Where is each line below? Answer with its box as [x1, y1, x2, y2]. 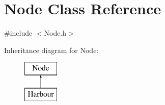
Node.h [44, 28, 67, 38]
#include [4, 28, 33, 38]
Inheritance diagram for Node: [4, 44, 99, 55]
